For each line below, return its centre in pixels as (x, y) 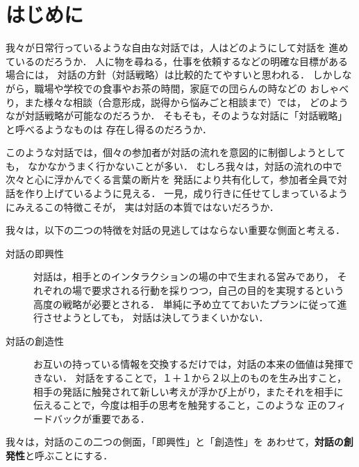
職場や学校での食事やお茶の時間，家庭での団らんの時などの (170, 88)
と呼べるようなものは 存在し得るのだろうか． (109, 129)
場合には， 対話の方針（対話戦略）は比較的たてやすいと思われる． (158, 75)
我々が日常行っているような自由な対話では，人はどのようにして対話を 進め (177, 48)
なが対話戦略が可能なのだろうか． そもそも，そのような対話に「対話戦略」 (177, 116)
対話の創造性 (35, 340)
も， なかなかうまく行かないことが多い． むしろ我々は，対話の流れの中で (174, 165)
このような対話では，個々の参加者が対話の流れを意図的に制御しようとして (176, 152)
